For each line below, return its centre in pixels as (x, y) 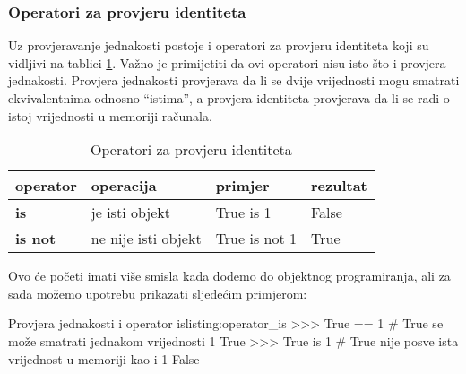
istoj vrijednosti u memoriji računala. (110, 115)
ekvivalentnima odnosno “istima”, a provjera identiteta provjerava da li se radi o (229, 98)
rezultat (339, 186)
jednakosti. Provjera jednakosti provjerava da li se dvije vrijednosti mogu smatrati (234, 80)
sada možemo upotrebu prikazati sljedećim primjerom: (158, 293)
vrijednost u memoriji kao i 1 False (104, 358)
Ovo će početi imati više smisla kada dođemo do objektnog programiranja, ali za (229, 276)
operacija (124, 186)
